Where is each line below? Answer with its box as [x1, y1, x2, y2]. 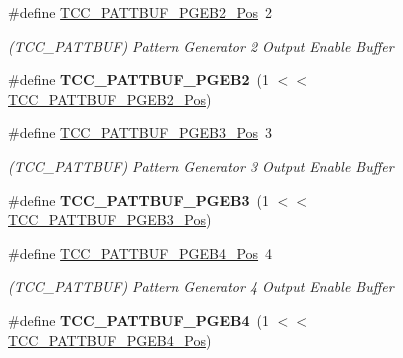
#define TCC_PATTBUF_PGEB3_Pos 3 [8, 122, 273, 143]
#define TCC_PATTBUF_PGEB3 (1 [8, 189, 269, 210]
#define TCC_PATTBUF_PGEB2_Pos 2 [8, 2, 273, 22]
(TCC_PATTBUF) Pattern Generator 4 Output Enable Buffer [8, 276, 394, 297]
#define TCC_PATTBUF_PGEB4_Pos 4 [8, 242, 273, 263]
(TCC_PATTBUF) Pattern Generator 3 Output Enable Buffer [8, 155, 394, 176]
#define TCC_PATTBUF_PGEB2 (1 [8, 69, 269, 90]
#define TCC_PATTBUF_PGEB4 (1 [8, 309, 269, 330]
